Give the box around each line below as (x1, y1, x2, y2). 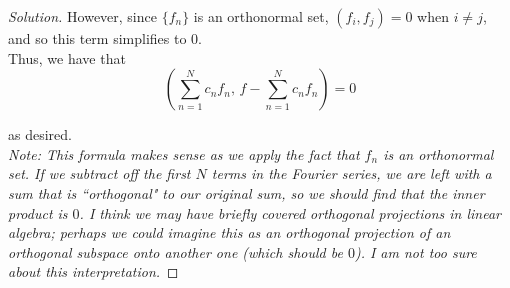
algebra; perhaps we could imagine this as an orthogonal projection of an (8, 222, 451, 243)
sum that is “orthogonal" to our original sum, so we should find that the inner (8, 182, 485, 203)
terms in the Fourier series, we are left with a (211, 163, 492, 184)
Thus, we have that (8, 47, 126, 68)
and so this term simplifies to (8, 28, 187, 48)
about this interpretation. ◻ (8, 261, 179, 282)
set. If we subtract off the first (8, 163, 191, 184)
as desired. (8, 124, 72, 145)
